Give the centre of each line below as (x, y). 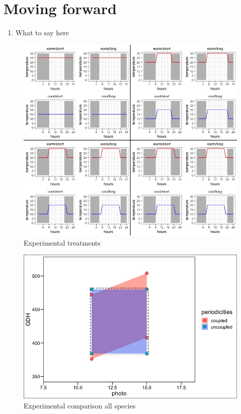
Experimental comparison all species (80, 405)
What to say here (42, 33)
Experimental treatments (62, 242)
